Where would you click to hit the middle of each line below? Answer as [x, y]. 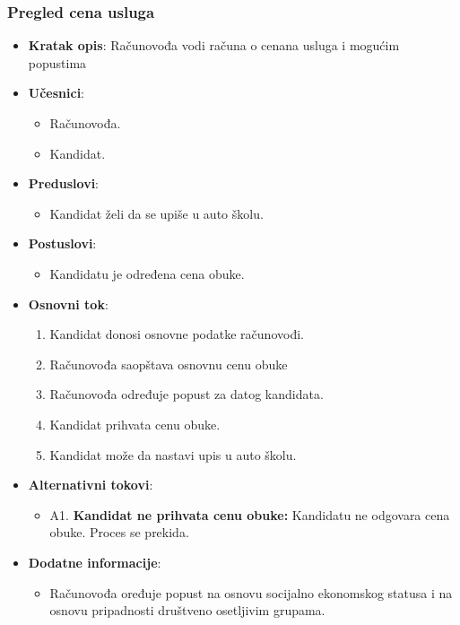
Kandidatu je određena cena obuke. [147, 273]
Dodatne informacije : [95, 562]
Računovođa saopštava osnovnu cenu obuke [169, 364]
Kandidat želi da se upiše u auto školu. [156, 213]
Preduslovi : [64, 183]
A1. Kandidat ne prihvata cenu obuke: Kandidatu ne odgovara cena [250, 514]
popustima [57, 62]
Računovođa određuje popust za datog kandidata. [187, 394]
